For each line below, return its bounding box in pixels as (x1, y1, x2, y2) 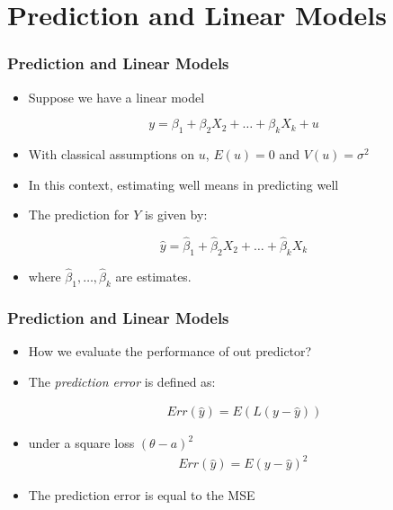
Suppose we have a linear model (28, 87, 205, 106)
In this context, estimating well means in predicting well (28, 174, 339, 193)
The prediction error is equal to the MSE (28, 486, 255, 505)
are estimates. (115, 267, 192, 285)
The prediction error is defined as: (28, 371, 216, 390)
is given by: (144, 205, 208, 224)
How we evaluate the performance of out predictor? (28, 342, 312, 361)
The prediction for (28, 205, 130, 224)
